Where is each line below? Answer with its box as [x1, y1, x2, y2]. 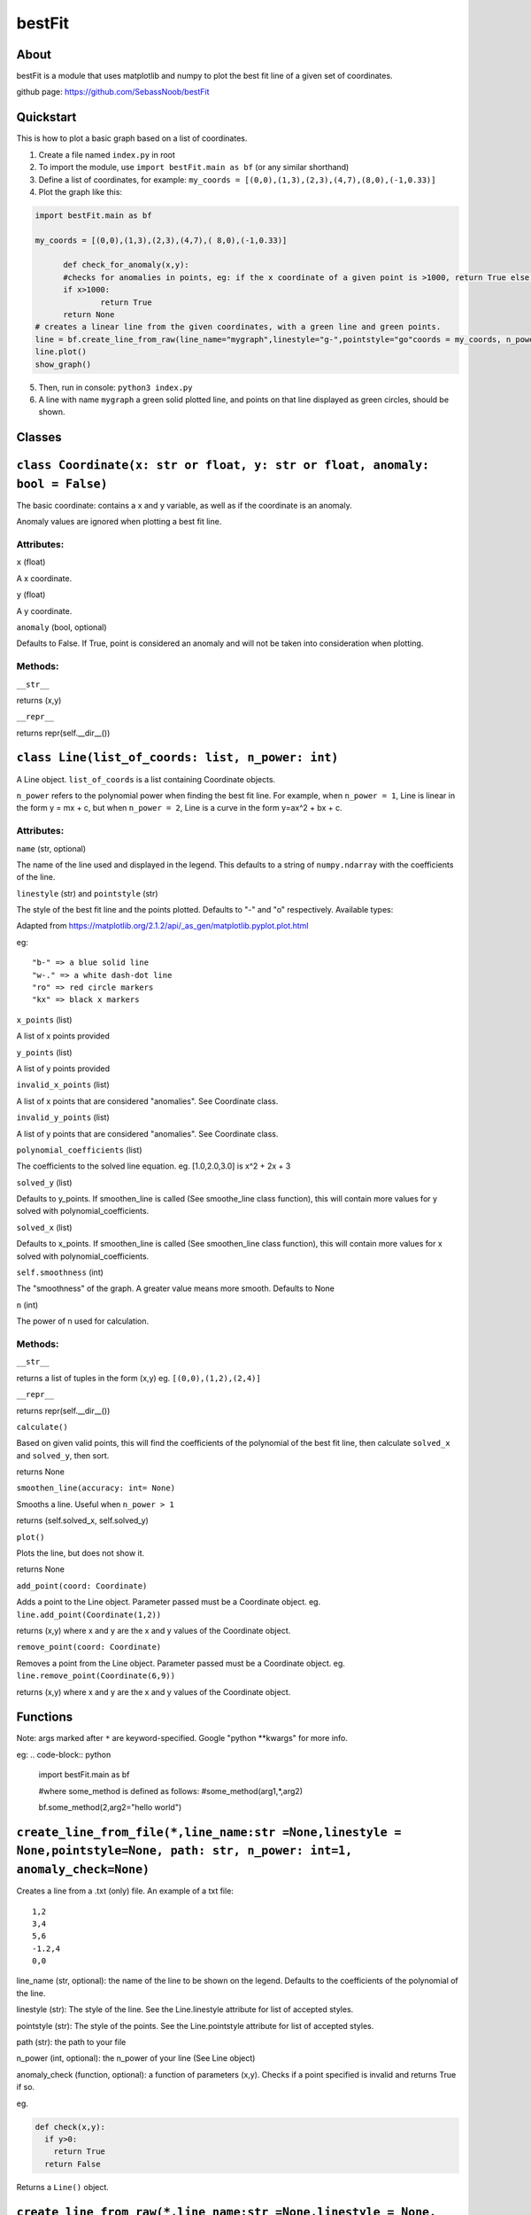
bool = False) [16, 477, 108, 491]
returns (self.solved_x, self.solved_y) [16, 1515, 150, 1526]
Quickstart [16, 110, 77, 125]
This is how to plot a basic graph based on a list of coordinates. [16, 133, 248, 144]
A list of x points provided [16, 1030, 111, 1041]
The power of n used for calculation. [16, 1316, 150, 1326]
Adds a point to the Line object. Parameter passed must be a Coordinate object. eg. [16, 1597, 321, 1607]
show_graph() [35, 359, 92, 369]
